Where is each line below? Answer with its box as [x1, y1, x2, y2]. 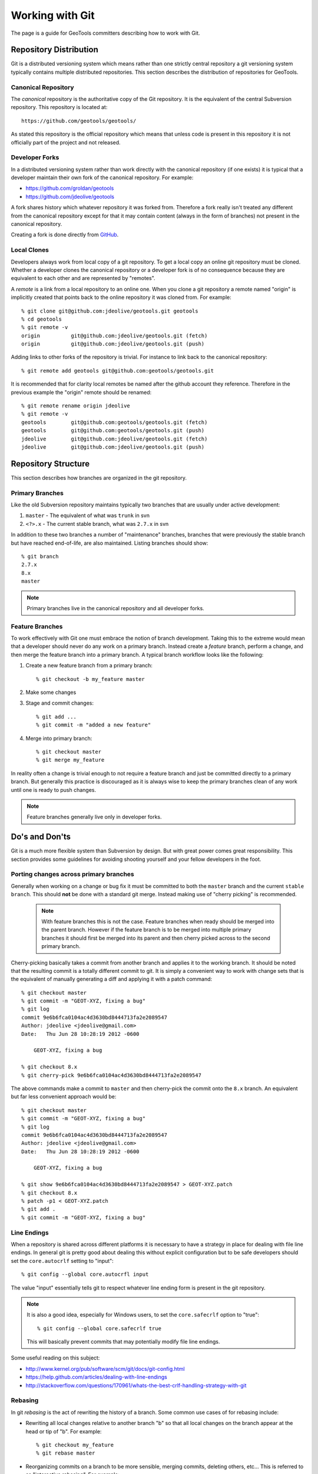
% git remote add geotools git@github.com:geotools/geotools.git [21, 367, 214, 374]
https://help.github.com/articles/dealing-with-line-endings [25, 1374, 167, 1381]
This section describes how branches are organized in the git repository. [11, 474, 187, 481]
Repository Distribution [11, 45, 98, 55]
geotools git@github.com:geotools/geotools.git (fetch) [21, 419, 208, 426]
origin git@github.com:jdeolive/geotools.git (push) [21, 341, 205, 347]
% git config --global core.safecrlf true [37, 1325, 162, 1332]
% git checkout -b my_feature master [36, 676, 145, 682]
